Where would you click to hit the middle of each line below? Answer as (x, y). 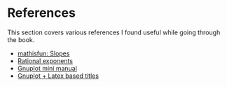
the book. (21, 39)
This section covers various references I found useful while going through (114, 32)
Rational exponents (45, 60)
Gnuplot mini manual (47, 68)
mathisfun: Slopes (43, 53)
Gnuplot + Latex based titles (58, 76)
